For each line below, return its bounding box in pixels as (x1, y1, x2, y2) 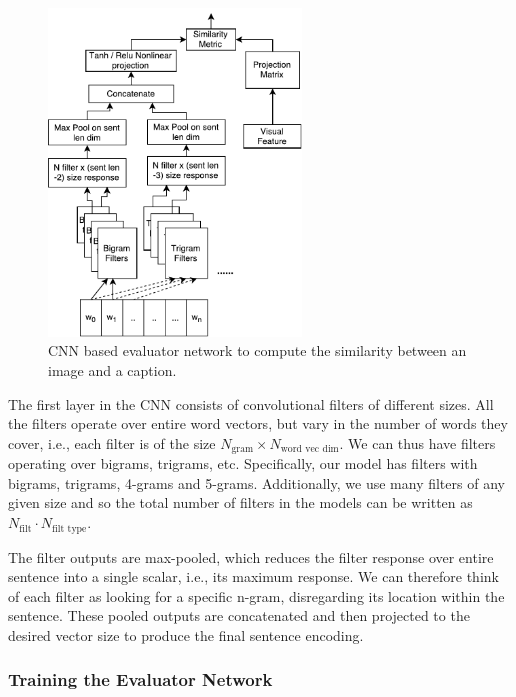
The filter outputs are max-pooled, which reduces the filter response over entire (8, 546, 494, 567)
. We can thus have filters (339, 432, 496, 453)
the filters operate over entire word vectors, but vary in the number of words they (8, 413, 508, 434)
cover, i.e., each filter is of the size (8, 432, 216, 453)
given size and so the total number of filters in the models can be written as (8, 492, 473, 513)
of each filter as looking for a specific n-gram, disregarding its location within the (8, 585, 505, 606)
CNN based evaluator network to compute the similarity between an (48, 340, 467, 361)
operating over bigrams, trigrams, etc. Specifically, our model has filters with (8, 453, 478, 474)
